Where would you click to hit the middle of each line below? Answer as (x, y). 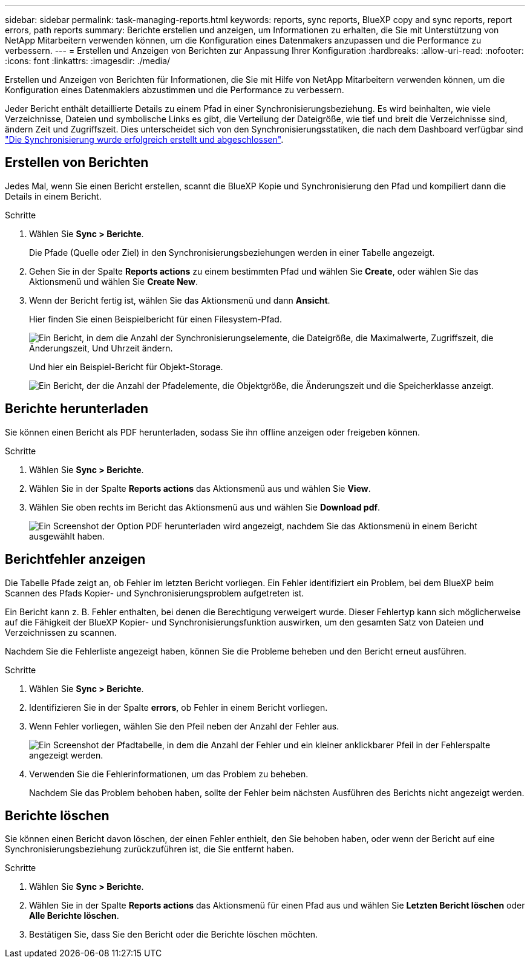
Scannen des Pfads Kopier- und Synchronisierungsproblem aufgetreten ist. (155, 593)
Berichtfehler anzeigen (75, 560)
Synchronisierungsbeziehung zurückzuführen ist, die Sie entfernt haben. (149, 849)
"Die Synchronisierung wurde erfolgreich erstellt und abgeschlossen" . (144, 139)
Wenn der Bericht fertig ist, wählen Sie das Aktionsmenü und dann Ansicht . (180, 300)
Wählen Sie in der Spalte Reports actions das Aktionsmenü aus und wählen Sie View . (200, 488)
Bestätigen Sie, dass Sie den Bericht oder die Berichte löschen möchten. (174, 935)
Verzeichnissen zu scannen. (61, 632)
